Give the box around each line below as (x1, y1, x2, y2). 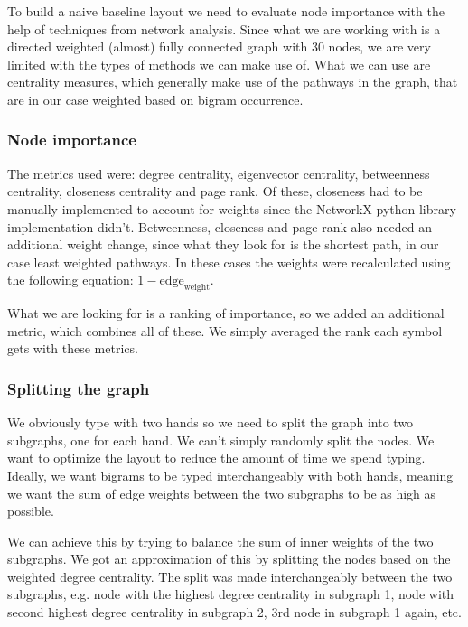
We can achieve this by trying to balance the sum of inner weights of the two (7, 531, 434, 550)
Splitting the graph (7, 377, 150, 399)
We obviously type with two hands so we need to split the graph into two (7, 413, 414, 432)
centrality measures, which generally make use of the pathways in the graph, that (7, 72, 458, 91)
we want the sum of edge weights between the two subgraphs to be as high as (7, 483, 436, 502)
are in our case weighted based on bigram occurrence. (7, 89, 304, 108)
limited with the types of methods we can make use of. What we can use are (7, 54, 431, 73)
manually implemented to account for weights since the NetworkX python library (7, 199, 456, 218)
